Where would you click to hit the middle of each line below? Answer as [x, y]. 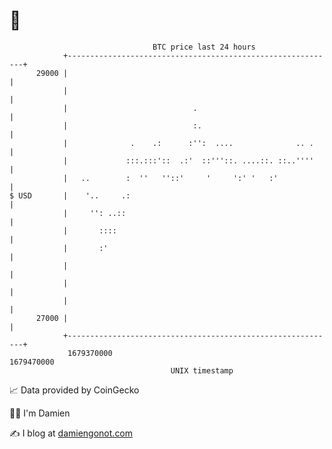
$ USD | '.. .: [70, 195]
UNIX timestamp [202, 370]
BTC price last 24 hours [204, 47]
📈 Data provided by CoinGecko [74, 390]
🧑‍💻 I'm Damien [40, 413]
